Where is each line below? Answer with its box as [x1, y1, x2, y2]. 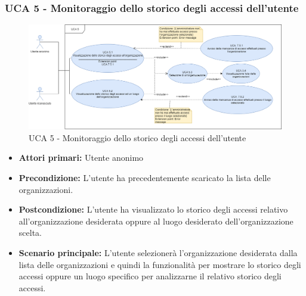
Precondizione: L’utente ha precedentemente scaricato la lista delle [18, 171, 271, 183]
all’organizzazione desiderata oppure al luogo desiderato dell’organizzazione [18, 214, 293, 227]
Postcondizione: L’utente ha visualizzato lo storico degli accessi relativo [18, 203, 288, 216]
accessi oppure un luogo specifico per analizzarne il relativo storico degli [18, 270, 282, 282]
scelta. [18, 226, 42, 239]
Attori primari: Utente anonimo [18, 151, 144, 164]
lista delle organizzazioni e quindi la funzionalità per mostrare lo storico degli [18, 258, 301, 270]
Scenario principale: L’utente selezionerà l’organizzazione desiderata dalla [18, 246, 298, 258]
